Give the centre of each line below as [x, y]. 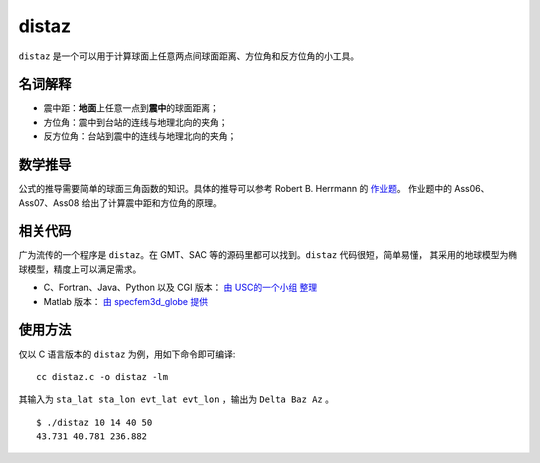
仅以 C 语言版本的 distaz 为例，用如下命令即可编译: [127, 354]
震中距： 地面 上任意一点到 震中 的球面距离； [131, 108]
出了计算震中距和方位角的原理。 [156, 202]
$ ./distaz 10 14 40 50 [94, 422]
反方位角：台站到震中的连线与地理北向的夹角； [140, 136]
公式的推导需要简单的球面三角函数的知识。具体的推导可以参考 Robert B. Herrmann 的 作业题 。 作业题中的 [235, 189]
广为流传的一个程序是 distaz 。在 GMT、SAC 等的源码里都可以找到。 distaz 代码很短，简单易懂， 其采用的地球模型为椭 [268, 255]
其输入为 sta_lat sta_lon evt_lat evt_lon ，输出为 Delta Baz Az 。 [176, 399]
